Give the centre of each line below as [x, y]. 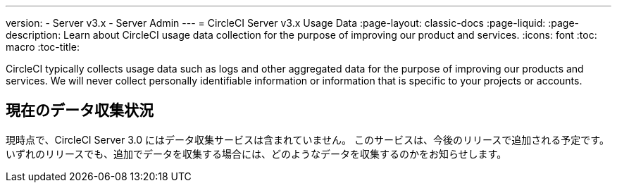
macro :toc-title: [43, 47]
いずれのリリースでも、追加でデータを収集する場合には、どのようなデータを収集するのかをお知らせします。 [256, 153]
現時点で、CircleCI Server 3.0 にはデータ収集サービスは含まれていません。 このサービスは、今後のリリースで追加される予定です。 [307, 139]
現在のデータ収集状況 [80, 111]
